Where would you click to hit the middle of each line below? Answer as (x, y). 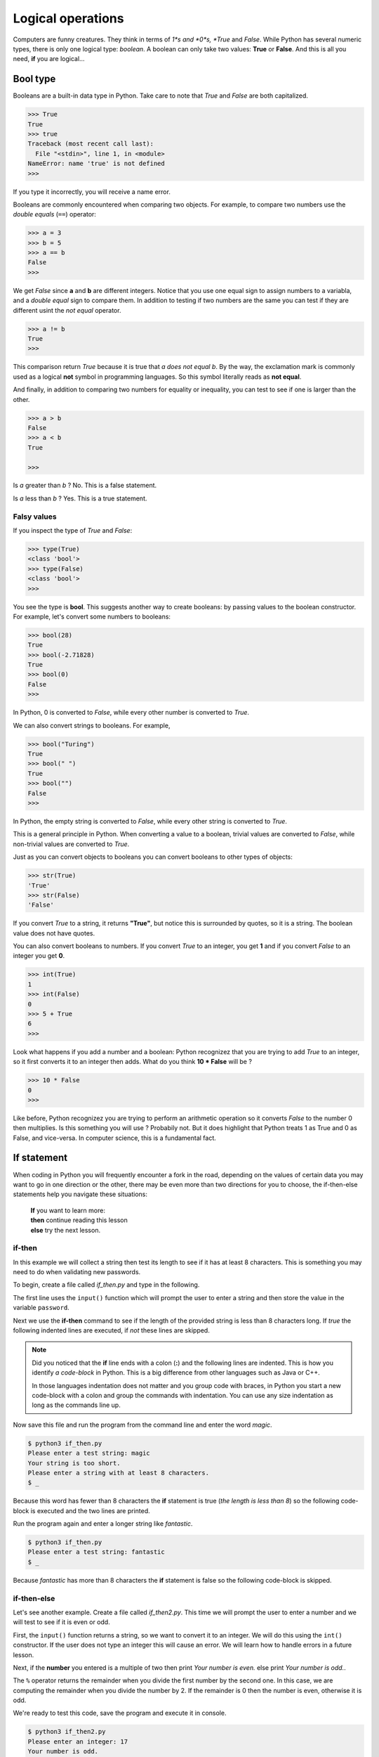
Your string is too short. (74, 1463)
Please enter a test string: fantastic (96, 1552)
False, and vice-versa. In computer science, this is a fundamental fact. (115, 1138)
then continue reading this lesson (79, 1220)
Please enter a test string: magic (89, 1453)
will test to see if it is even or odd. (61, 1622)
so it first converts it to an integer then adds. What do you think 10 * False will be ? (133, 1062)
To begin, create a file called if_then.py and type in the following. (106, 1285)
